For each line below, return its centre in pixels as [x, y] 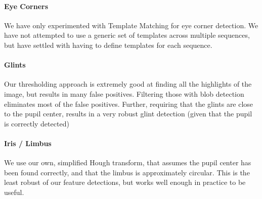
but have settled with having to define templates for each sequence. [108, 45]
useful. [14, 192]
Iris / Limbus [28, 143]
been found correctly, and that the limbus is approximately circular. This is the [127, 172]
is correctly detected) [37, 123]
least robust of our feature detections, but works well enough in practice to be [125, 182]
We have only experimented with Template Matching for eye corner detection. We [131, 25]
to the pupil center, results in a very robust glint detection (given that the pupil [128, 114]
